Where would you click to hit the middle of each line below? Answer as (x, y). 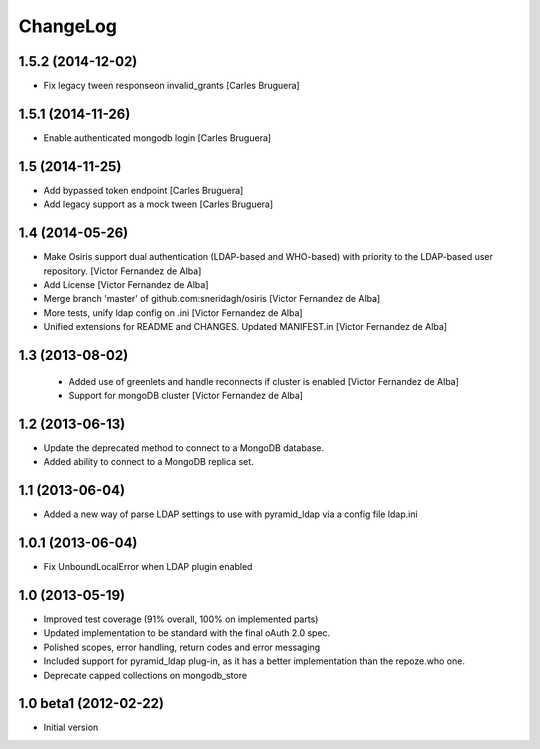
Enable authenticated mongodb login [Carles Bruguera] (157, 137)
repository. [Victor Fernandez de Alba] (122, 271)
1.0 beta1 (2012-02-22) (91, 703)
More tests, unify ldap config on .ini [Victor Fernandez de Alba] (173, 312)
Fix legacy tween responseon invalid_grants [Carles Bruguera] (171, 86)
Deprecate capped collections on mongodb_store (145, 675)
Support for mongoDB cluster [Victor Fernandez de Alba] (186, 395)
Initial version (71, 727)
